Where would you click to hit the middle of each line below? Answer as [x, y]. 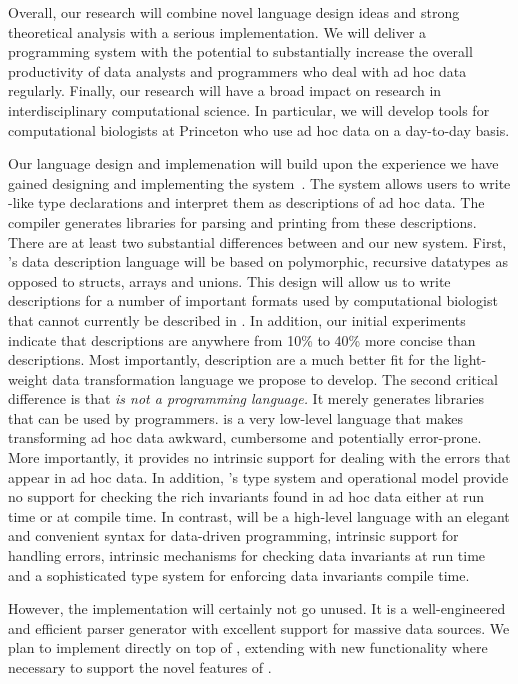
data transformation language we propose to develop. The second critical [275, 378]
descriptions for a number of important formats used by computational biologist [253, 300]
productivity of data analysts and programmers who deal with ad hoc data [237, 70]
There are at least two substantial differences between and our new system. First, [257, 241]
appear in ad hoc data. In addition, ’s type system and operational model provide [258, 476]
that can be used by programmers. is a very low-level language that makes [236, 417]
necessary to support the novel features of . [140, 667]
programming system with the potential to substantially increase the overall [240, 51]
